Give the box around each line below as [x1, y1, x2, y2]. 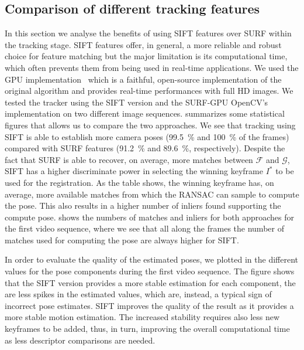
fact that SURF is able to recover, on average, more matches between [5, 153, 253, 165]
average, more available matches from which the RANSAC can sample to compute [5, 188, 299, 200]
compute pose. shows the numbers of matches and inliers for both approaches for [5, 210, 294, 223]
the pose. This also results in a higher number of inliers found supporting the [5, 199, 281, 212]
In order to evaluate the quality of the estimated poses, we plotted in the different [5, 253, 298, 266]
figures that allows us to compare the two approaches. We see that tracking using [5, 118, 296, 131]
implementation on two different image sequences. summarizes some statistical [5, 107, 285, 120]
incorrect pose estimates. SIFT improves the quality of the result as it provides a [5, 299, 294, 311]
